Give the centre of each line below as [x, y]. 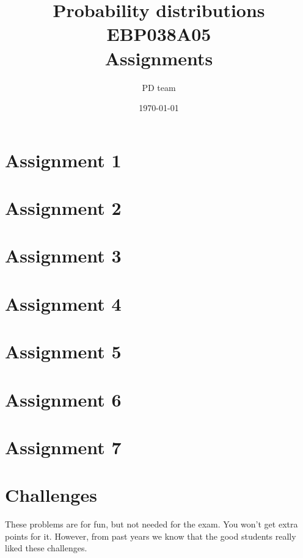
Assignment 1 [63, 160]
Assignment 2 [63, 208]
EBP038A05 [159, 34]
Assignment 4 [63, 303]
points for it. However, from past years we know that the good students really [151, 536]
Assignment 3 [63, 255]
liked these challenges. [46, 548]
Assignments [159, 58]
